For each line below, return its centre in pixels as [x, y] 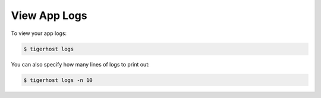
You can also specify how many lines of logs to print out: [80, 64]
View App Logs [49, 15]
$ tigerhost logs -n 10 [58, 80]
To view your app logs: [39, 33]
